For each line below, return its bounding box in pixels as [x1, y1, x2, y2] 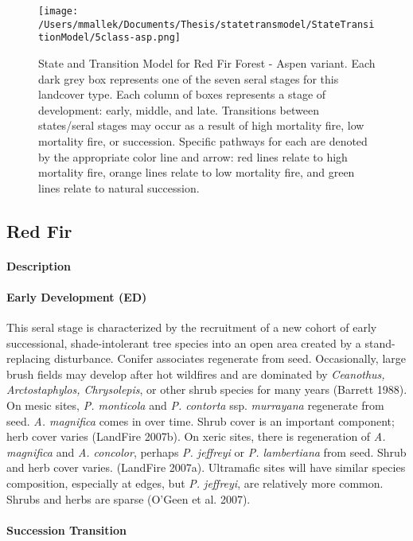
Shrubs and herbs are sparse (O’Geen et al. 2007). [6, 490, 251, 507]
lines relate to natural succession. [38, 179, 200, 196]
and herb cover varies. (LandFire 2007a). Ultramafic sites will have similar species [6, 459, 406, 476]
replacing [6, 350, 51, 367]
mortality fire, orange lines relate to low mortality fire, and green [38, 164, 355, 181]
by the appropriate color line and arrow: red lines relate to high [38, 148, 348, 165]
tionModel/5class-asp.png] [38, 32, 181, 44]
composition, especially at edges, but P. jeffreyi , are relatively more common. [6, 475, 384, 492]
